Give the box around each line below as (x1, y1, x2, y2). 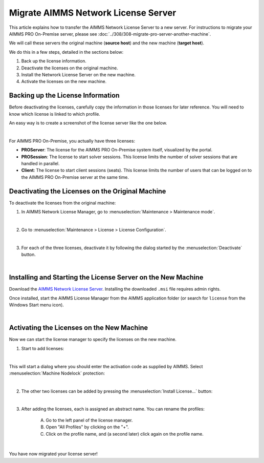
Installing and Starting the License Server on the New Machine (9, 274, 204, 282)
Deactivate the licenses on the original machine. (21, 65, 118, 71)
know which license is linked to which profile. (9, 111, 100, 117)
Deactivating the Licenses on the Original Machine (9, 187, 166, 195)
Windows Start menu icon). (9, 302, 64, 308)
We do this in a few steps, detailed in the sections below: (9, 49, 124, 55)
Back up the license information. (21, 58, 87, 64)
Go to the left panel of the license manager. (45, 417, 133, 423)
